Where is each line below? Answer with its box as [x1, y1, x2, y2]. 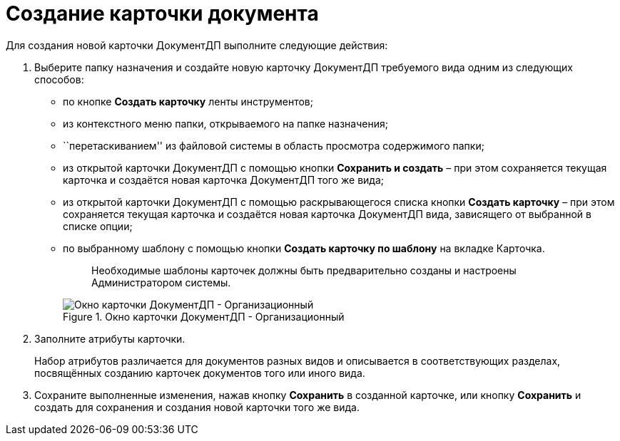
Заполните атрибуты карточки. [34, 332, 186, 345]
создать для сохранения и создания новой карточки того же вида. [34, 400, 360, 413]
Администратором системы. [91, 276, 231, 289]
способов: [34, 73, 84, 85]
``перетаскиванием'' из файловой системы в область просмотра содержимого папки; [63, 139, 484, 152]
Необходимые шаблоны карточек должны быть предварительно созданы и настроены [91, 264, 517, 276]
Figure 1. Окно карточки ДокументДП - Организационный [63, 310, 345, 323]
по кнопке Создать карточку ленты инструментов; [63, 95, 313, 108]
